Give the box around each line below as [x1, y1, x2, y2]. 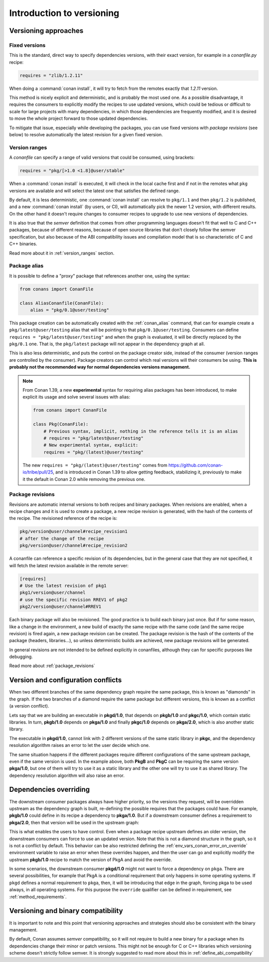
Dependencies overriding [9, 785, 90, 794]
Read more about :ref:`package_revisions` [9, 663, 96, 669]
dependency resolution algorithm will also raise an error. [9, 772, 125, 778]
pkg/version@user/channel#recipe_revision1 [19, 529, 128, 534]
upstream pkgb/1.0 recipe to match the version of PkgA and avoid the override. [9, 856, 172, 863]
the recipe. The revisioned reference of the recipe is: [9, 515, 118, 521]
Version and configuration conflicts [9, 676, 122, 685]
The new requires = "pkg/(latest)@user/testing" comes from [22, 462, 168, 468]
